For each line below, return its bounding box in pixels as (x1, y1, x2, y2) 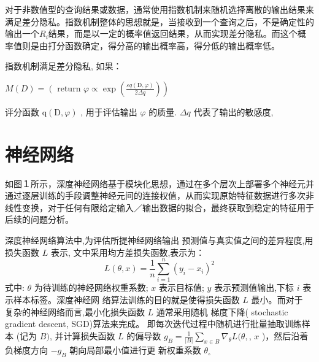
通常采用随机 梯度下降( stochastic (156, 305, 288, 318)
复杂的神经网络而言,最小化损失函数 (5, 305, 145, 318)
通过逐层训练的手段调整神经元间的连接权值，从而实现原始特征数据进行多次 (5, 189, 306, 202)
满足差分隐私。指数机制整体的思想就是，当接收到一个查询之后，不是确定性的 (5, 15, 314, 28)
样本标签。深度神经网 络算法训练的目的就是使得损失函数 (13, 293, 240, 306)
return (57, 81, 81, 94)
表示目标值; (159, 281, 204, 294)
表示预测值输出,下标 (214, 281, 294, 294)
